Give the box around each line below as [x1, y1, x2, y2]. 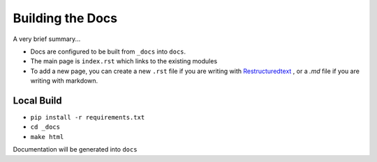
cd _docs [30, 123, 61, 131]
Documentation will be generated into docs [13, 145, 138, 154]
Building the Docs [13, 10, 118, 26]
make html [30, 133, 64, 140]
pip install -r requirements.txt [30, 113, 145, 122]
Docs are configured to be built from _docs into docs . [30, 47, 186, 56]
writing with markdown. [30, 76, 98, 85]
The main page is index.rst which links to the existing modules [30, 57, 218, 65]
